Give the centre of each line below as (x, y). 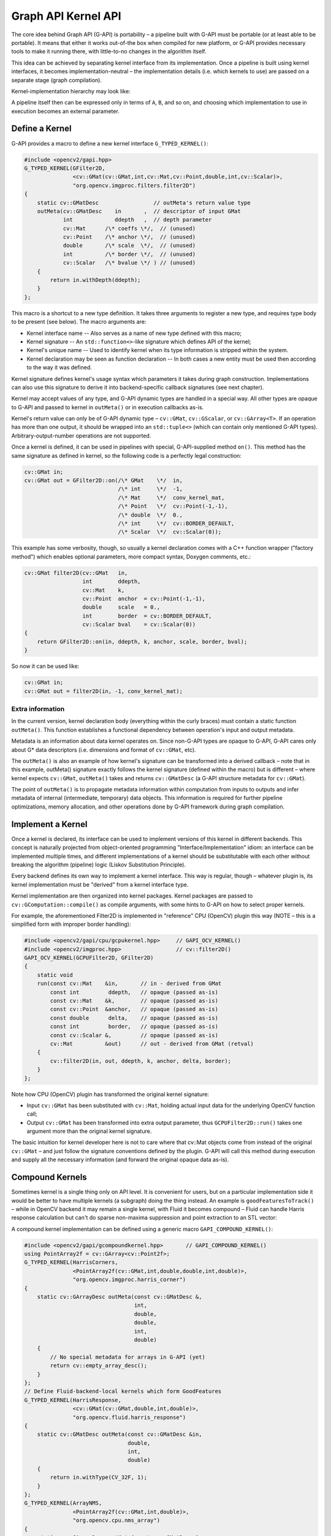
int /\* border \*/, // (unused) (129, 254)
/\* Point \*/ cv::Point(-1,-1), (173, 506)
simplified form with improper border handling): (71, 924)
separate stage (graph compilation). (57, 80)
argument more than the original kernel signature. (89, 1131)
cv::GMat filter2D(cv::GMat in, (76, 573)
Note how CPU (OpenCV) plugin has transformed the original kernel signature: (110, 1094)
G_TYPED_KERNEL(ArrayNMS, (63, 1503)
